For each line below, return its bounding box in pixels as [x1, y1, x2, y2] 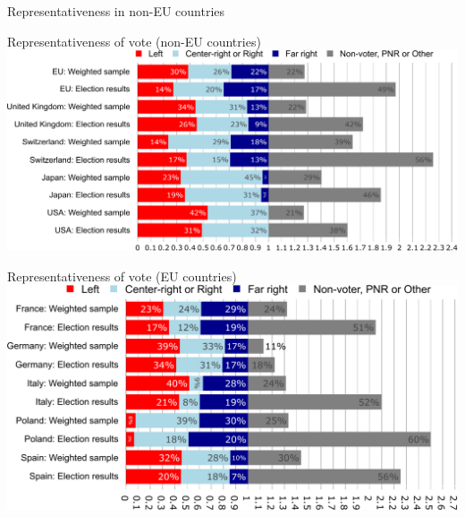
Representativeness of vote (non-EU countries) [7, 31, 261, 50]
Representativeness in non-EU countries [7, 2, 225, 20]
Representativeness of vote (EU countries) [7, 266, 237, 285]
